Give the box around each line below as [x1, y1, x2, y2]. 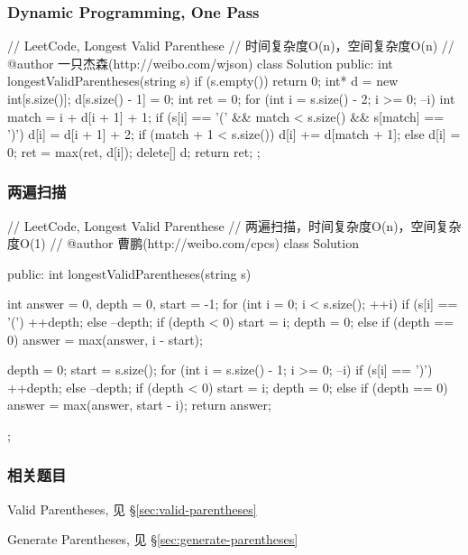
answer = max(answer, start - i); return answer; [7, 395, 271, 414]
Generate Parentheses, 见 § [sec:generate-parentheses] [7, 530, 298, 549]
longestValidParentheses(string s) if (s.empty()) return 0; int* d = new [7, 71, 399, 90]
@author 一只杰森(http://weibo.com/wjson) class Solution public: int [7, 53, 393, 72]
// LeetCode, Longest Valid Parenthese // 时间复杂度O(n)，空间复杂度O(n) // [7, 36, 454, 55]
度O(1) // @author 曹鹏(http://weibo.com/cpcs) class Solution [7, 234, 359, 253]
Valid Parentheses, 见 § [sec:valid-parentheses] [7, 499, 257, 518]
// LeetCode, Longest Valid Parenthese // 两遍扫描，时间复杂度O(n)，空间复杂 [7, 216, 462, 235]
